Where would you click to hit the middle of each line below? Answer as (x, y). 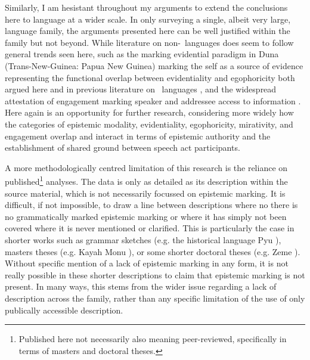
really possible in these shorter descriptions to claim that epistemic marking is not (155, 274)
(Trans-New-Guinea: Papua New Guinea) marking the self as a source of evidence (154, 65)
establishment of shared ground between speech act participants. (123, 148)
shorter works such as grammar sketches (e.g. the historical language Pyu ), (143, 239)
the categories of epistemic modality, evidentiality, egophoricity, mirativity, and (149, 124)
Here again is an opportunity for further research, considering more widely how (149, 112)
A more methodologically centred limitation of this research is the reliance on (146, 167)
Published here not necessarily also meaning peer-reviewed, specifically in (153, 339)
